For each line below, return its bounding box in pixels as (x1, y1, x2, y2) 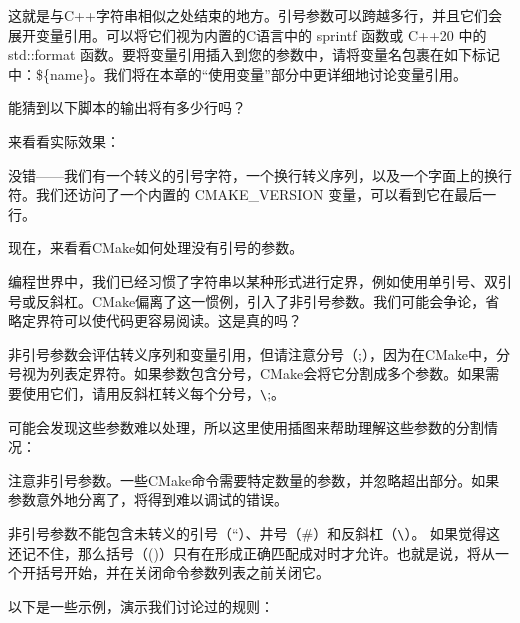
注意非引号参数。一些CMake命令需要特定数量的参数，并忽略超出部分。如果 (8, 469, 500, 490)
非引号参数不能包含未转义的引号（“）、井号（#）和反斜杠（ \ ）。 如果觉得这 (8, 522, 501, 543)
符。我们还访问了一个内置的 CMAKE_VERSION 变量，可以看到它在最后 (8, 184, 483, 205)
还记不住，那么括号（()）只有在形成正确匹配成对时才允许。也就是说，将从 (8, 542, 495, 563)
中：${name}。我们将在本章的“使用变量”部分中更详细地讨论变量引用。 (8, 63, 467, 84)
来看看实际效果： (8, 130, 120, 151)
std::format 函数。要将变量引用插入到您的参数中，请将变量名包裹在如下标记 (8, 44, 501, 65)
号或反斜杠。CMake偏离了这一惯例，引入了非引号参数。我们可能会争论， (8, 290, 486, 311)
